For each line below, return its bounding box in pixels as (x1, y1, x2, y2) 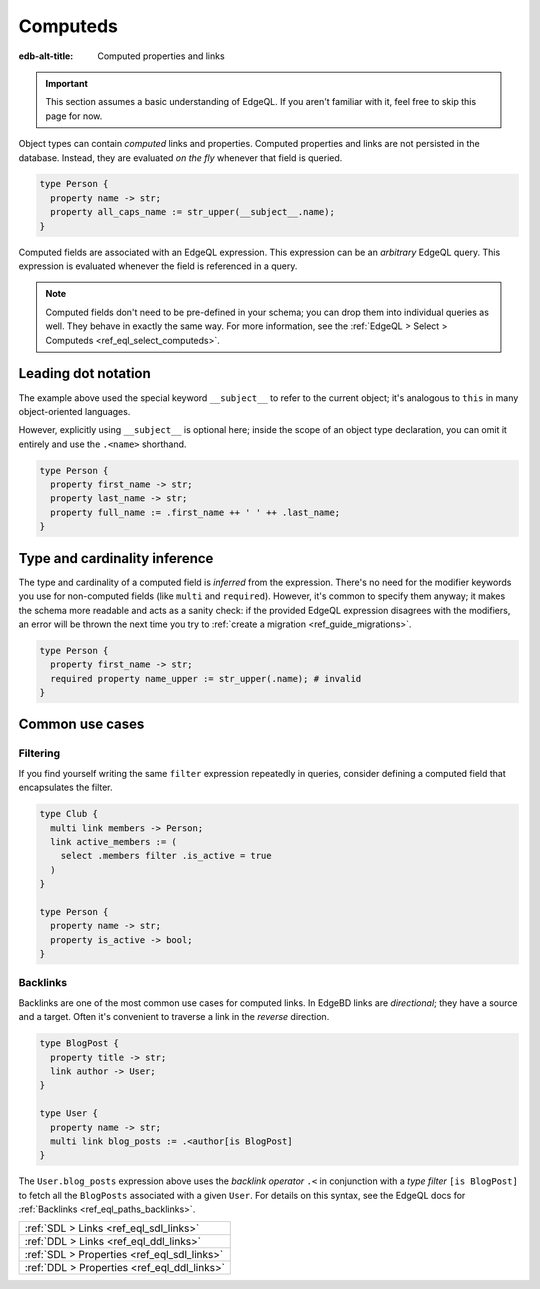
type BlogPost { (39, 1038, 120, 1049)
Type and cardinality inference (18, 550, 214, 567)
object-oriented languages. (18, 405, 131, 417)
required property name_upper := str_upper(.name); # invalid (50, 673, 362, 684)
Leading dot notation (18, 365, 152, 382)
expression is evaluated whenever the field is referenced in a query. (18, 260, 298, 272)
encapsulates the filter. (18, 781, 114, 794)
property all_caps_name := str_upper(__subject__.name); (50, 206, 335, 218)
